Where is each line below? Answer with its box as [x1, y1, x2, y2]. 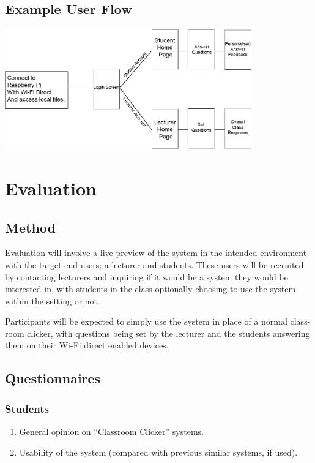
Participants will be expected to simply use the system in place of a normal [5, 315, 287, 328]
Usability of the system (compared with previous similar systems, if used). [19, 445, 298, 458]
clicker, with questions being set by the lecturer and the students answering [27, 326, 310, 339]
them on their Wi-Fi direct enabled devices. [5, 339, 169, 352]
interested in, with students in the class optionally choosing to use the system [5, 282, 296, 295]
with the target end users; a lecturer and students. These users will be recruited [5, 258, 304, 271]
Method [5, 217, 56, 236]
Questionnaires [5, 369, 101, 388]
